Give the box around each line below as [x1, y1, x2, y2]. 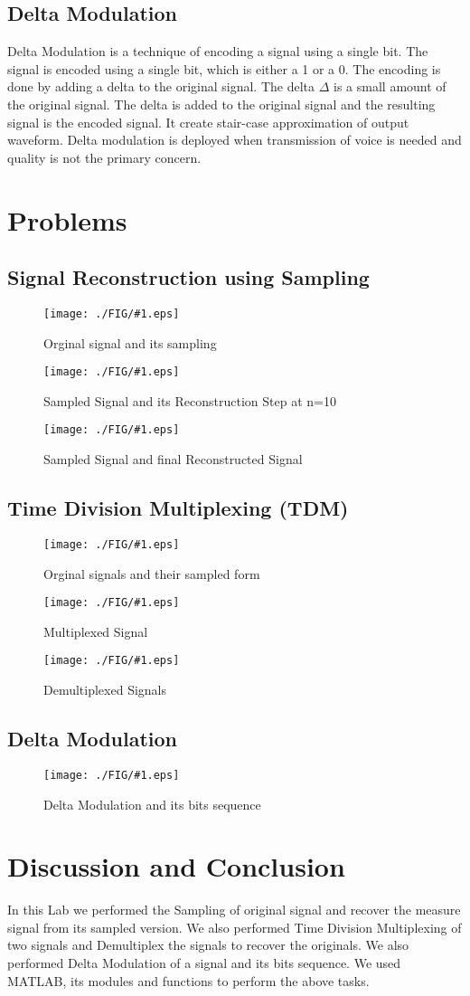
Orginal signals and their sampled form [43, 564, 260, 583]
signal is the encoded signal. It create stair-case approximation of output [7, 112, 409, 131]
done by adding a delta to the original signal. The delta [7, 77, 315, 96]
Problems [7, 201, 127, 238]
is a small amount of [334, 77, 446, 96]
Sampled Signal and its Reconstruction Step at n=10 [43, 391, 336, 410]
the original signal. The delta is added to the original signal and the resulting [7, 94, 436, 113]
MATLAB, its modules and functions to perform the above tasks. [7, 971, 370, 990]
